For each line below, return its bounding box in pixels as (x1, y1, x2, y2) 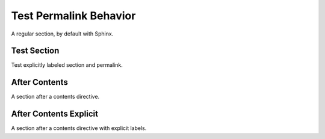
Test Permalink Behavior (11, 9, 136, 22)
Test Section (11, 46, 60, 56)
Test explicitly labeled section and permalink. (11, 61, 123, 69)
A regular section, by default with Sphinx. (11, 30, 114, 37)
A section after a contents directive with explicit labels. (11, 125, 147, 132)
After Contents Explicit (11, 109, 99, 119)
